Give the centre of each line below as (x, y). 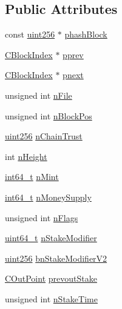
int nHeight (26, 156)
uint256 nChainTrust (44, 136)
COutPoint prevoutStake (51, 278)
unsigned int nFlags (42, 217)
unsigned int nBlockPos (49, 115)
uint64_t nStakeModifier (51, 238)
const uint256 (30, 34)
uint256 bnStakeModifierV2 (56, 258)
